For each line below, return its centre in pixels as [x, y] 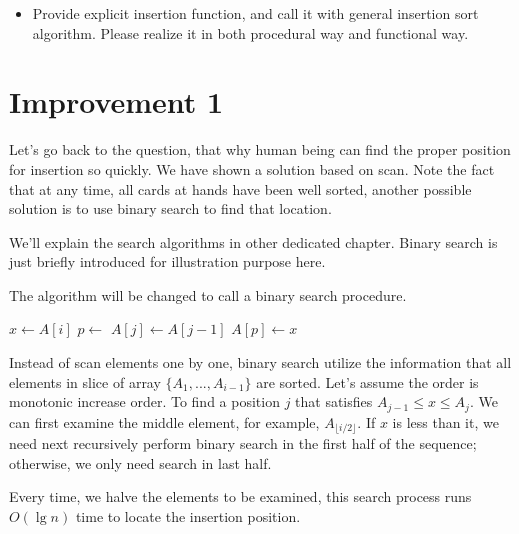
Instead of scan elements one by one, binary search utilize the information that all [260, 362]
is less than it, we [445, 421]
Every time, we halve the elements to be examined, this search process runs [240, 496]
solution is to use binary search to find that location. [170, 208]
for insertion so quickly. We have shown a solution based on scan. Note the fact [252, 168]
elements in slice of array [85, 381]
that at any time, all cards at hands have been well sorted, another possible [240, 188]
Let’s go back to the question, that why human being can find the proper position [260, 149]
